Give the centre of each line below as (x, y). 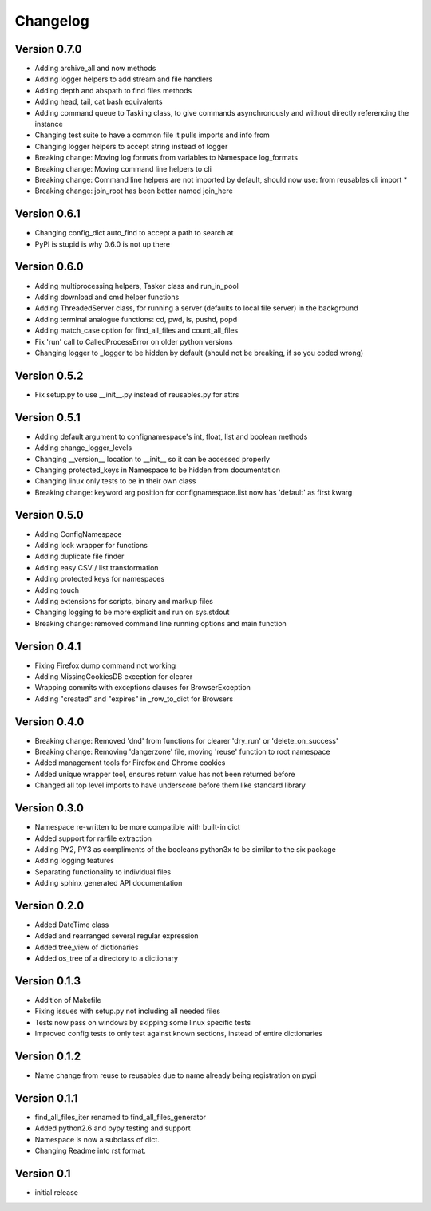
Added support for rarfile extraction (93, 838)
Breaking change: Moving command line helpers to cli (123, 168)
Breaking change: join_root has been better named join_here (134, 191)
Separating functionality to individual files (103, 872)
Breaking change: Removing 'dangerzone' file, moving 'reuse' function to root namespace (182, 752)
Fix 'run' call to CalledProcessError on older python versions (134, 341)
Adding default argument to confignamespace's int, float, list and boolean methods (171, 436)
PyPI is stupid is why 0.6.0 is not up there (103, 244)
